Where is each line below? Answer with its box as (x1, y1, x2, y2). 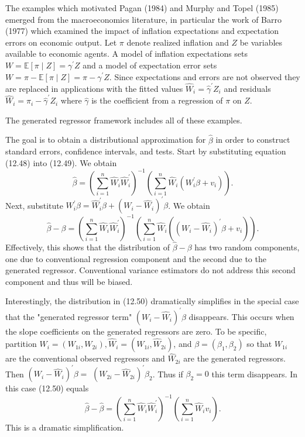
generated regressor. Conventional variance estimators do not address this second (5, 264, 296, 276)
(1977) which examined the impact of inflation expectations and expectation (5, 25, 279, 37)
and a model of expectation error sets (83, 59, 217, 71)
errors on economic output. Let (5, 36, 117, 48)
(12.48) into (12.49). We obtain (5, 156, 117, 168)
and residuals (224, 82, 271, 94)
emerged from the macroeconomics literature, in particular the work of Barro (5, 13, 282, 25)
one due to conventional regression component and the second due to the (5, 252, 266, 264)
